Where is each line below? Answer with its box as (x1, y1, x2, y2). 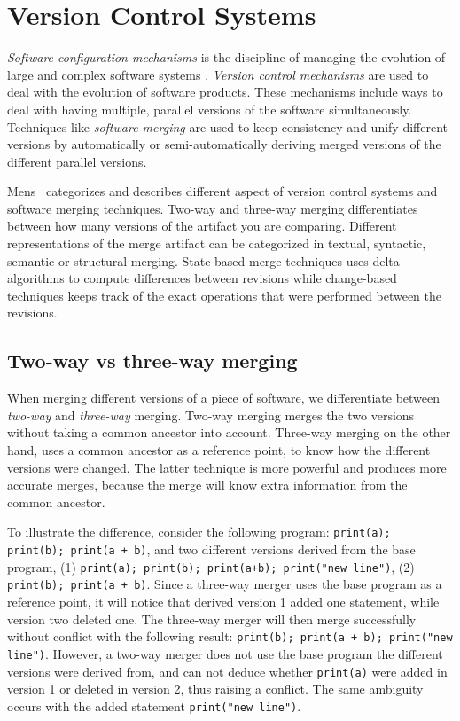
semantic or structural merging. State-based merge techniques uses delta (7, 251, 400, 270)
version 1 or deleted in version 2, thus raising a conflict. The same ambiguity (7, 679, 424, 698)
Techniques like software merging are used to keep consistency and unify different (7, 117, 448, 136)
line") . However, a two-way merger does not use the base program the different (7, 644, 443, 662)
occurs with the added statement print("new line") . (7, 696, 301, 715)
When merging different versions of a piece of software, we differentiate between (7, 388, 441, 407)
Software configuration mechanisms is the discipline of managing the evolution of (7, 48, 446, 67)
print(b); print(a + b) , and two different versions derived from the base (7, 540, 416, 559)
